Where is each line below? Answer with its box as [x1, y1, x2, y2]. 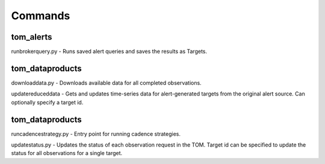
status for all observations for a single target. [11, 150, 123, 157]
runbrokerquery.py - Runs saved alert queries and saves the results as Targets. [11, 48, 208, 55]
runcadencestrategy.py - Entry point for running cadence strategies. [11, 130, 181, 138]
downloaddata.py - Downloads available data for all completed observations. [11, 79, 202, 87]
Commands [11, 9, 70, 22]
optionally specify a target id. [11, 99, 84, 106]
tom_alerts [11, 32, 52, 42]
